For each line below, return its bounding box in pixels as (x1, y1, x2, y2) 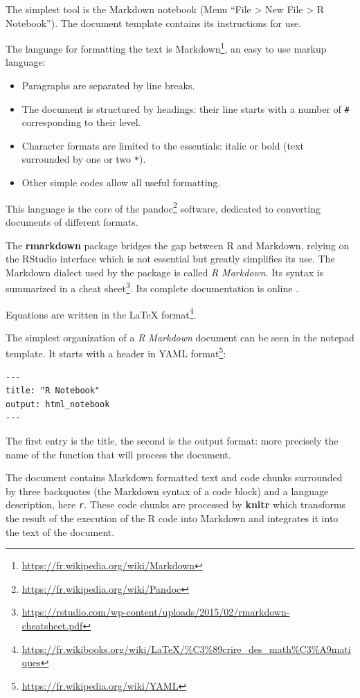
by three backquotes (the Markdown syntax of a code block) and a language (6, 483, 329, 498)
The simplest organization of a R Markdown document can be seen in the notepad (6, 330, 354, 344)
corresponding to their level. (21, 115, 141, 129)
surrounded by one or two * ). (21, 152, 146, 166)
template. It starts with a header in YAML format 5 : (6, 344, 226, 361)
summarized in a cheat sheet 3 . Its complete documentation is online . (6, 279, 299, 295)
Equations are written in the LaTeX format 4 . (6, 305, 197, 321)
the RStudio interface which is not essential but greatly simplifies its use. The (6, 251, 335, 266)
